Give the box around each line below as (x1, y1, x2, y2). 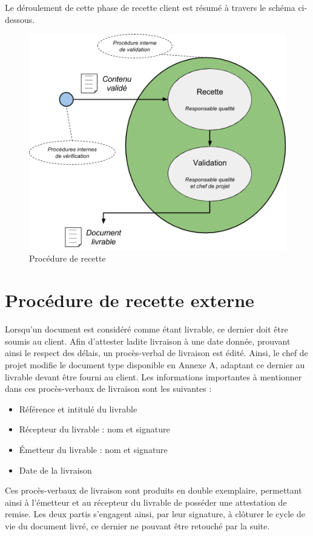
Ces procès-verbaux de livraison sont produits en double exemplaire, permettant (5, 484, 302, 497)
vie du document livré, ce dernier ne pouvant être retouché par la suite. (5, 519, 270, 532)
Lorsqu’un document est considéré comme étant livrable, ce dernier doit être (5, 323, 288, 336)
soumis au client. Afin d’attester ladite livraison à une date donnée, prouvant (5, 334, 291, 347)
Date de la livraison (19, 463, 92, 476)
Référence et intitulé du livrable (19, 402, 137, 415)
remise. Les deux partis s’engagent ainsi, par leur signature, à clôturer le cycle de (5, 508, 305, 520)
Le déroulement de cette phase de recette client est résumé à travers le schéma (5, 1, 295, 13)
